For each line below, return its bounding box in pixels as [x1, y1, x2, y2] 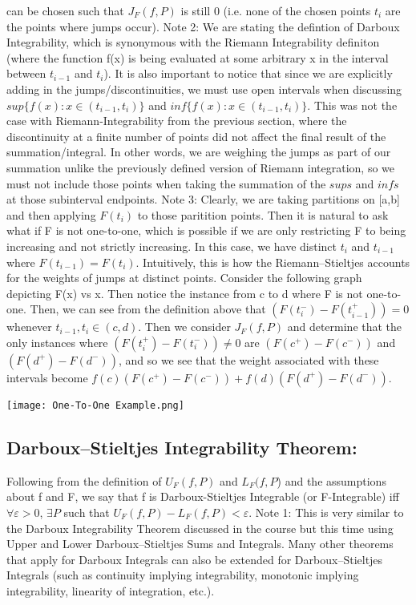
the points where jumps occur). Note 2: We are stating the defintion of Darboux [6, 18, 400, 34]
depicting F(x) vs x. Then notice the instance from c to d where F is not [6, 284, 363, 301]
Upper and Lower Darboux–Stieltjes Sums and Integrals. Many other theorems [6, 535, 394, 552]
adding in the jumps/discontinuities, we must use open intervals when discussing [6, 80, 402, 97]
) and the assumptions [277, 472, 386, 489]
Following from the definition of [6, 472, 162, 489]
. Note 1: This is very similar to [248, 503, 404, 520]
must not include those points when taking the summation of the [6, 175, 326, 192]
